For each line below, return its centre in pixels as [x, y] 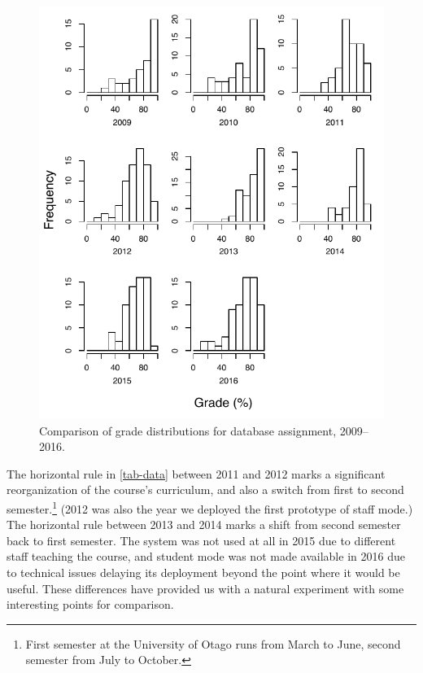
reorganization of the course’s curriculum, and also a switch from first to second [205, 489]
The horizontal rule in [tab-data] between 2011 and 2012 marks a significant [196, 473]
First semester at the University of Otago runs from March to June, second [213, 643]
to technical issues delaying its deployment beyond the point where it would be [203, 572]
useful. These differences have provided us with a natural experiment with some [205, 588]
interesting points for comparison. [90, 604]
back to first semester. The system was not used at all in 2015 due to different [201, 540]
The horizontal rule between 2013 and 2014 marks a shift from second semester [204, 524]
